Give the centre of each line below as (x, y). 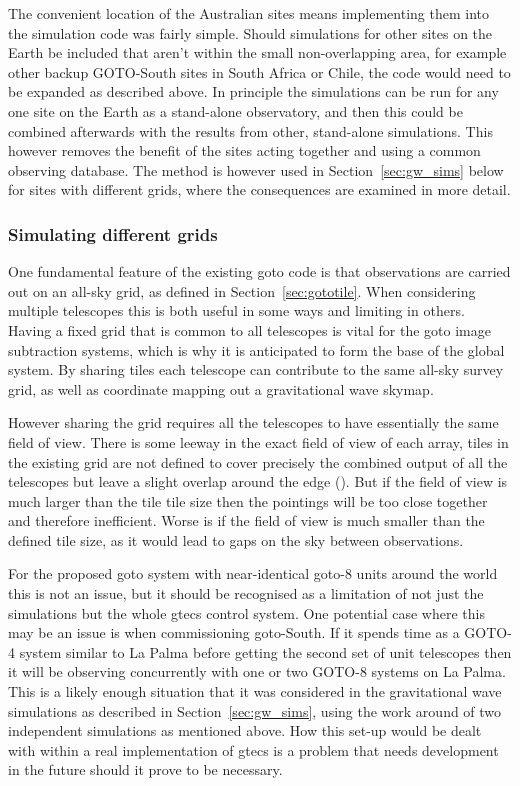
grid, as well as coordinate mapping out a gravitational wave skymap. (221, 388)
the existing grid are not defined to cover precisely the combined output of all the (258, 461)
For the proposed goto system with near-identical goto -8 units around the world (253, 573)
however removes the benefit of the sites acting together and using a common (244, 150)
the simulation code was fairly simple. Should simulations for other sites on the (250, 32)
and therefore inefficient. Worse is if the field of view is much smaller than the (246, 520)
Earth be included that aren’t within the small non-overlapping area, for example (257, 52)
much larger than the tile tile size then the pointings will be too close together (248, 500)
